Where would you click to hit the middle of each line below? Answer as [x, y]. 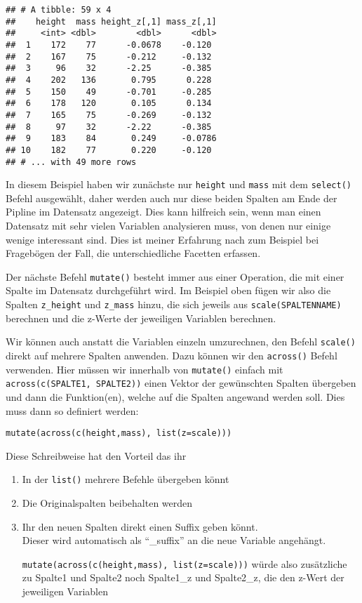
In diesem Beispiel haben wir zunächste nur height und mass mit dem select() [179, 184]
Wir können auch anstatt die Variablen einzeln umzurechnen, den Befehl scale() [181, 342]
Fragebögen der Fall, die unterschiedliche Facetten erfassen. [133, 253]
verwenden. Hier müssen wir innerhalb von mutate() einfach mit [145, 369]
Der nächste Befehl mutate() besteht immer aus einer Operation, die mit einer [175, 276]
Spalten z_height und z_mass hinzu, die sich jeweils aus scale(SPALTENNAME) [174, 304]
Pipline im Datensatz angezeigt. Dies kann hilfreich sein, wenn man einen [163, 212]
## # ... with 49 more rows [71, 162]
